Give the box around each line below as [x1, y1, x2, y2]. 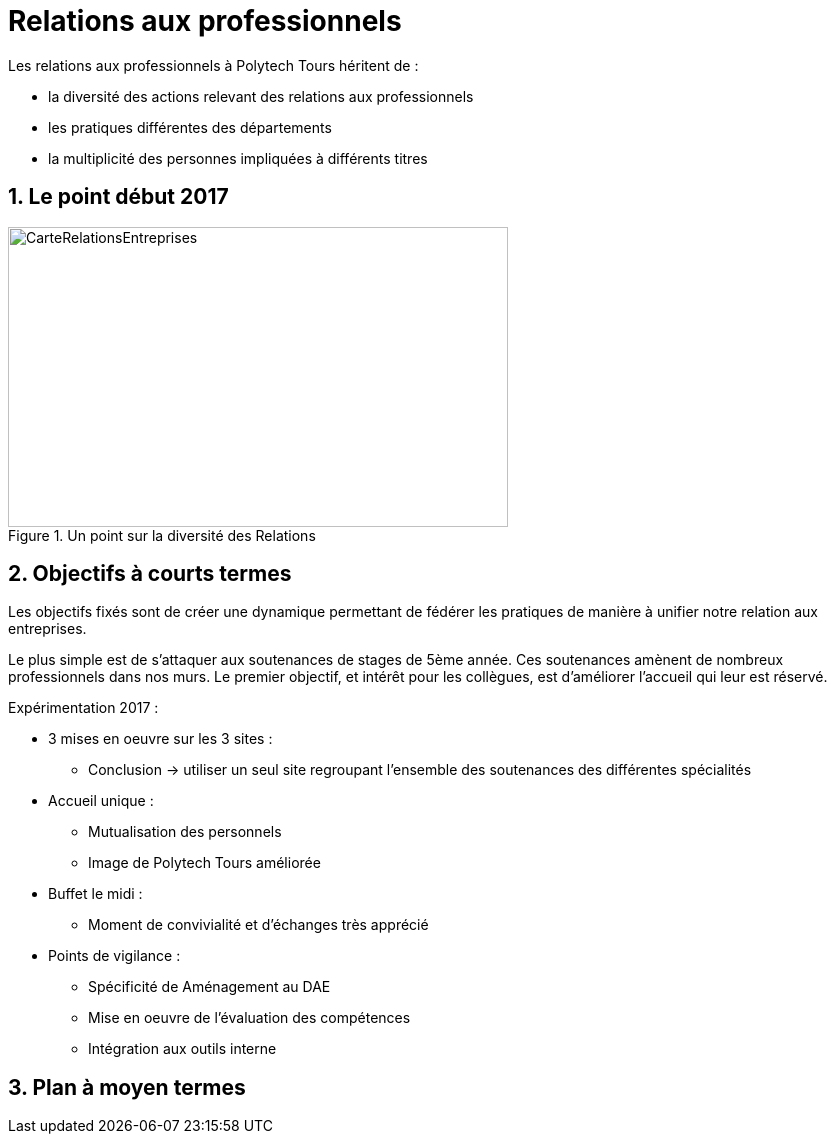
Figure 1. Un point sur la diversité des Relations [8, 526, 316, 544]
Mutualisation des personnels [88, 823, 282, 841]
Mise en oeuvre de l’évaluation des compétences [88, 1009, 411, 1027]
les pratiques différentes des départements [48, 118, 332, 136]
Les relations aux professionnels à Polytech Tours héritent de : [8, 56, 419, 74]
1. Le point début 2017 [8, 184, 229, 210]
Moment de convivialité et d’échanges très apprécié [88, 916, 429, 934]
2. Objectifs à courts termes [8, 561, 292, 587]
